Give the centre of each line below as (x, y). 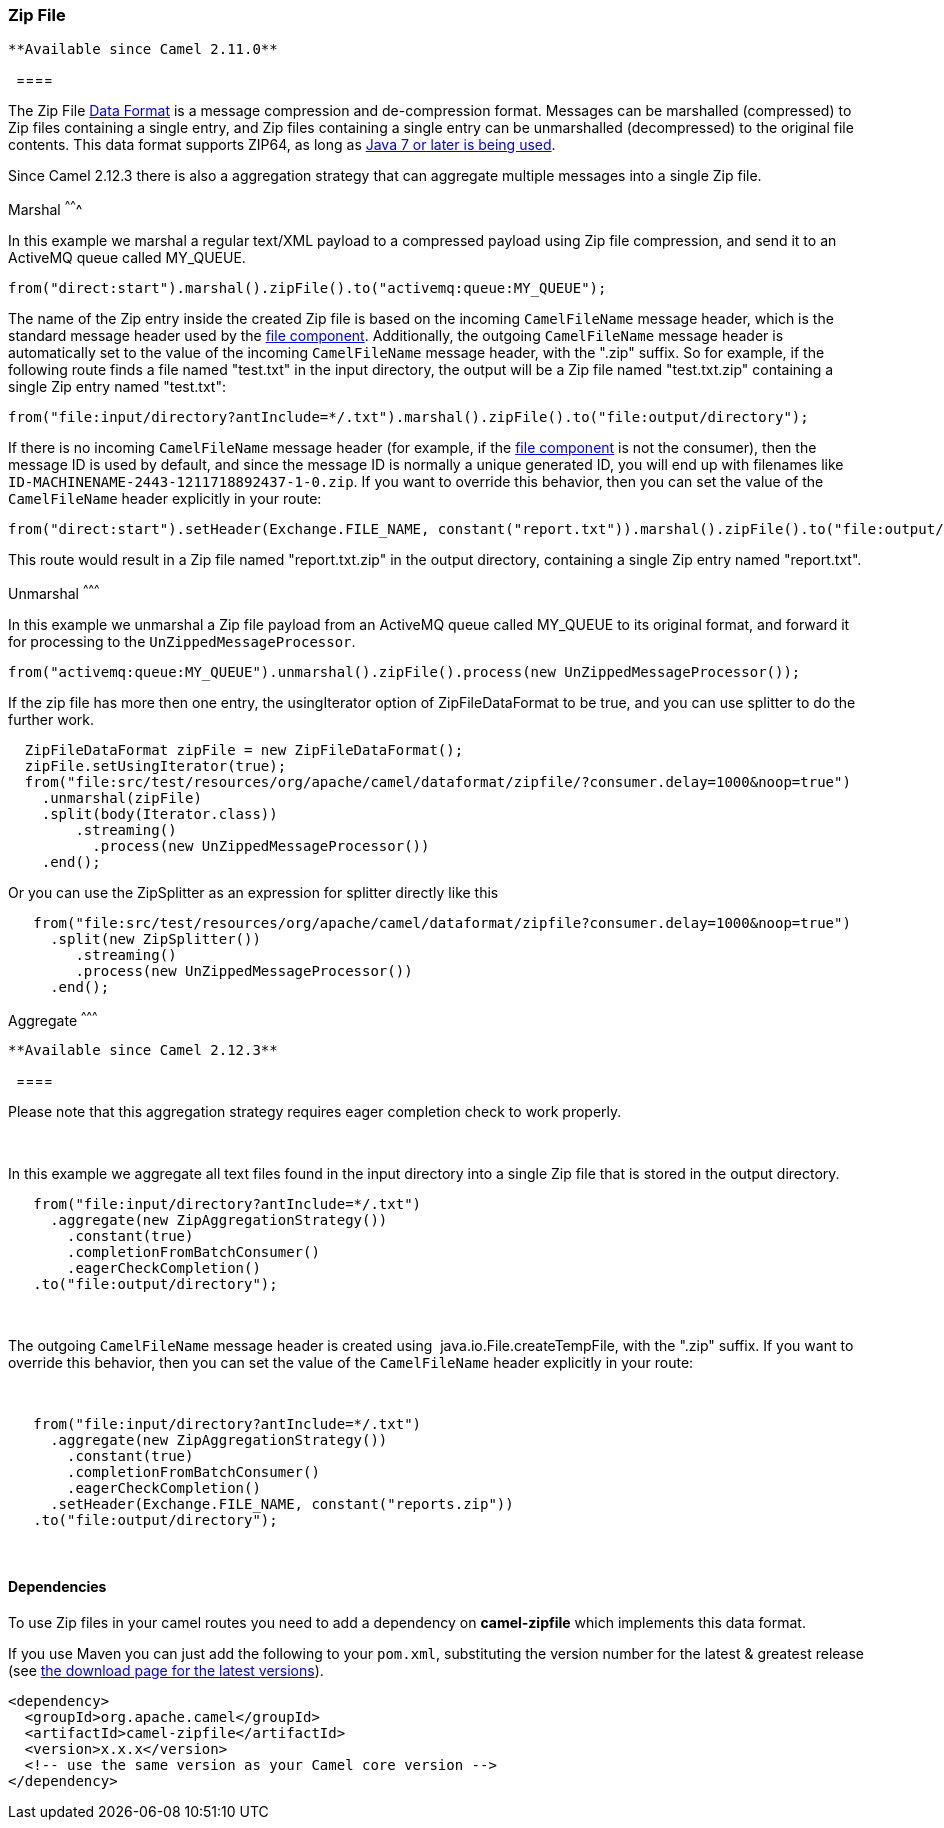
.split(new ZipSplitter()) (155, 938)
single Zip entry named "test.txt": (117, 387)
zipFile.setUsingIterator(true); (155, 765)
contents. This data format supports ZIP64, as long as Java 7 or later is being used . (282, 145)
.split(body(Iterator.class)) (159, 813)
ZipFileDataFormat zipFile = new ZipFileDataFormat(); (244, 749)
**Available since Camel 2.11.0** (143, 49)
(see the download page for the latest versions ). (166, 1670)
